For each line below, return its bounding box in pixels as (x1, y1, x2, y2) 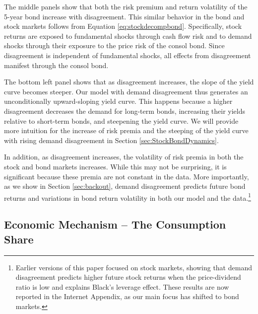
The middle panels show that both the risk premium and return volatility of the (4, 1, 248, 11)
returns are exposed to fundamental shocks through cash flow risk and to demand (4, 30, 252, 41)
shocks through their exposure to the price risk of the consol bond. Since (4, 40, 225, 51)
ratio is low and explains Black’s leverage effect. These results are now (15, 281, 229, 292)
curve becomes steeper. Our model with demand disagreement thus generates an (4, 86, 248, 96)
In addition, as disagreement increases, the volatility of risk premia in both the (4, 152, 244, 162)
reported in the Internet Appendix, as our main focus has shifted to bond (15, 291, 239, 302)
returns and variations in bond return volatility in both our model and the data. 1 (4, 191, 251, 203)
